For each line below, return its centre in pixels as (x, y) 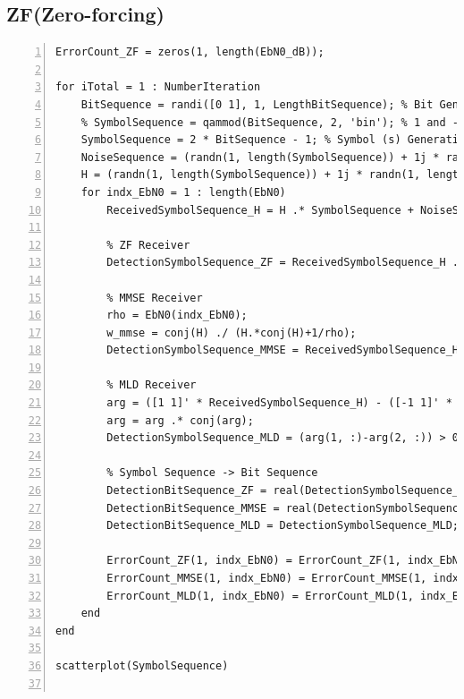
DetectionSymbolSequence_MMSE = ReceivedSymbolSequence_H (283, 350)
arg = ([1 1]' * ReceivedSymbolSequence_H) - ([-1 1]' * (279, 403)
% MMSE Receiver (155, 298)
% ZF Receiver (148, 245)
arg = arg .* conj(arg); (180, 420)
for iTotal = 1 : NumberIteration (158, 87)
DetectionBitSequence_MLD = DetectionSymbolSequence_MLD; (283, 526)
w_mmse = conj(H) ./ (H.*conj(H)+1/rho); (232, 332)
